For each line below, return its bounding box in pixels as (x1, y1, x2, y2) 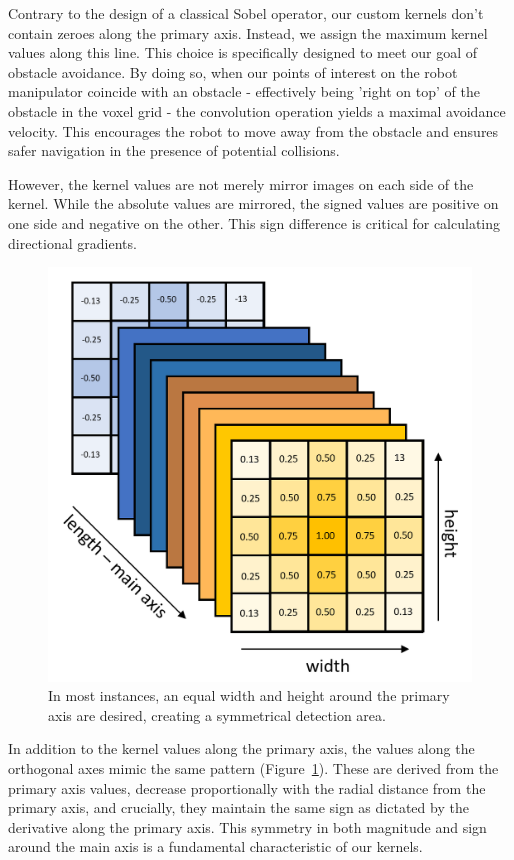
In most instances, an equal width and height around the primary (48, 685, 450, 706)
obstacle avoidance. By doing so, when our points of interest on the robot (8, 61, 458, 82)
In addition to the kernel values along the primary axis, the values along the (8, 738, 475, 759)
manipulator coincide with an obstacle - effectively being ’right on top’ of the (8, 81, 480, 102)
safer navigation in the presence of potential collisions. (8, 140, 340, 161)
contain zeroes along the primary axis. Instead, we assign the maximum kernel (8, 22, 488, 43)
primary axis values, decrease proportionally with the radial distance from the (8, 777, 486, 798)
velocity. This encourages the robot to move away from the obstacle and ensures (8, 120, 499, 141)
